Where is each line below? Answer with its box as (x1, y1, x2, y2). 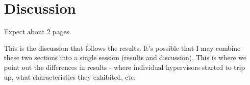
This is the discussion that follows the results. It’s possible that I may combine (4, 42, 241, 53)
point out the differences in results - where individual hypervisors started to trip (4, 62, 245, 72)
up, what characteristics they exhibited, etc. (4, 71, 136, 82)
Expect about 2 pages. (4, 26, 71, 37)
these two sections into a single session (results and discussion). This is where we (4, 52, 247, 63)
